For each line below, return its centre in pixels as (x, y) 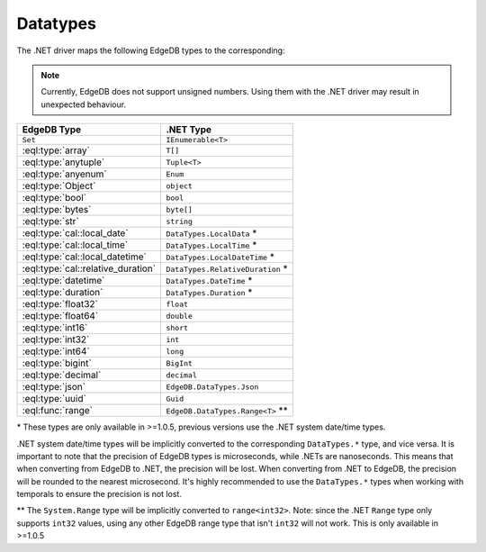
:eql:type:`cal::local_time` (75, 245)
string (180, 221)
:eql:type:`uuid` (54, 399)
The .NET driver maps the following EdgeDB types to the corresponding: (151, 50)
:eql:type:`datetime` (63, 281)
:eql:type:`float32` (60, 304)
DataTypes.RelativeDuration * (227, 268)
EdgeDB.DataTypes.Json (212, 387)
